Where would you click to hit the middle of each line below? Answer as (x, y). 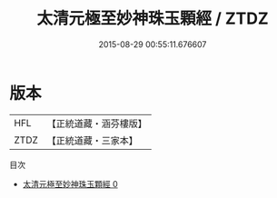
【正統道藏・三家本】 (93, 140)
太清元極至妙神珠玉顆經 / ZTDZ (153, 19)
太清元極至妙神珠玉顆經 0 (70, 183)
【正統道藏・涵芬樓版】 (97, 124)
